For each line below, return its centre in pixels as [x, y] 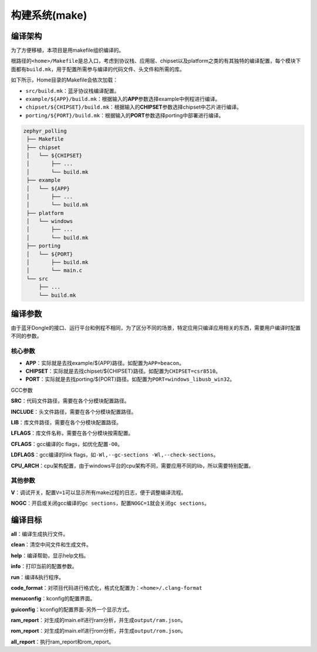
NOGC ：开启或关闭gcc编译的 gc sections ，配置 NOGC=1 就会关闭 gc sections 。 [110, 503]
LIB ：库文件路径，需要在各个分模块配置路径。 [66, 422]
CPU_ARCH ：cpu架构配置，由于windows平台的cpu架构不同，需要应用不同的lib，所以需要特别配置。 [132, 465]
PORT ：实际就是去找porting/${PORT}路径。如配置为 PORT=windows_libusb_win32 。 [130, 379]
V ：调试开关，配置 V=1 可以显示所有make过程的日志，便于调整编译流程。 [99, 492]
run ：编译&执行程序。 [38, 577]
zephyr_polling [45, 131]
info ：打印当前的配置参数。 [44, 566]
